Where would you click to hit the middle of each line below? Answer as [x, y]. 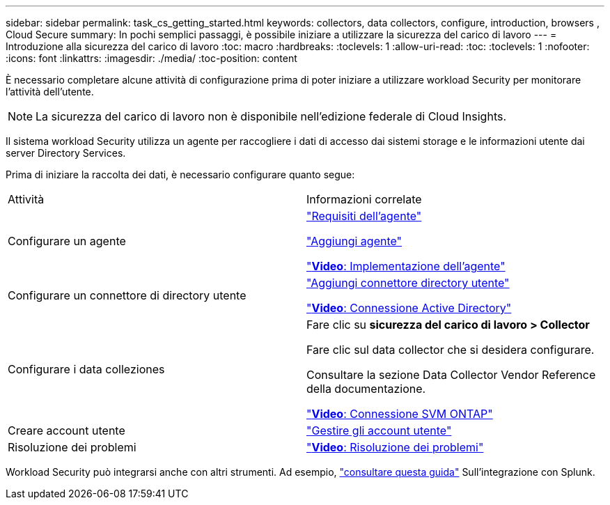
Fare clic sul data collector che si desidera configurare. [451, 350]
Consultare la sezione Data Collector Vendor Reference [451, 375]
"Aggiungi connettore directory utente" [408, 283]
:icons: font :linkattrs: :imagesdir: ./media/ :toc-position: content [151, 58]
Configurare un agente [67, 241]
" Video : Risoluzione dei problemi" [395, 447]
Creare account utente [67, 430]
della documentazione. [366, 389]
